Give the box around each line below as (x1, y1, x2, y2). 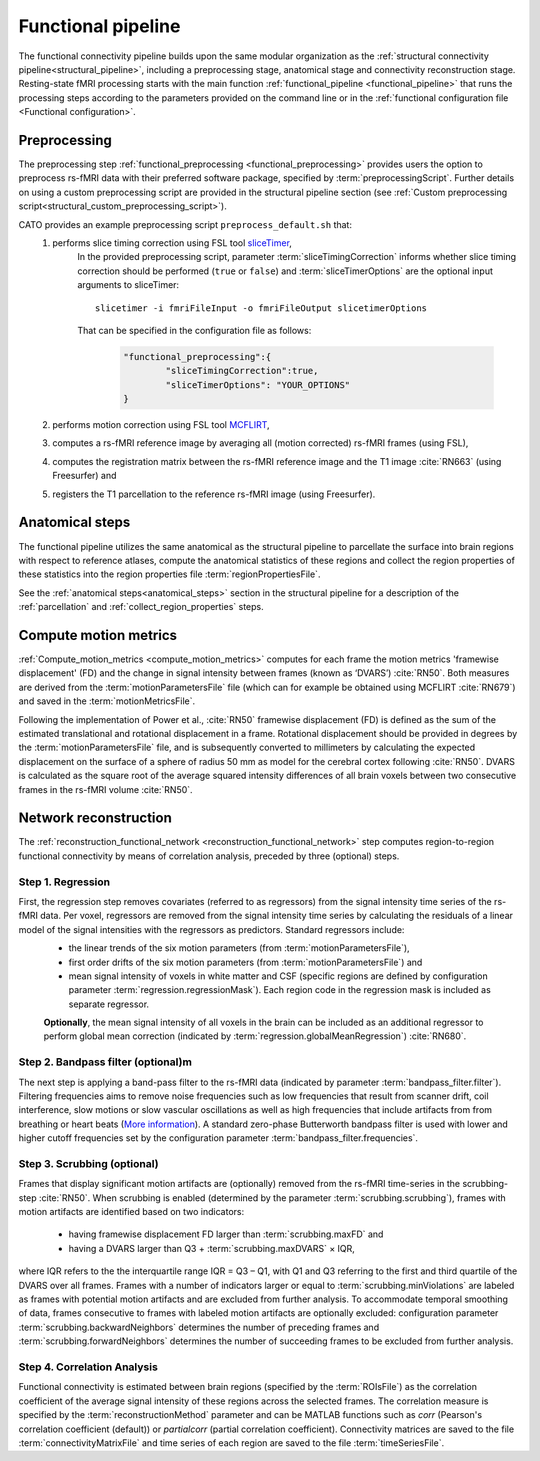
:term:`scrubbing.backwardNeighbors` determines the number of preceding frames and (18, 1321, 380, 1333)
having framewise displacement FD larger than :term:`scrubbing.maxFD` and (68, 1228, 384, 1240)
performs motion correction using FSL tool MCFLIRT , (52, 419, 270, 431)
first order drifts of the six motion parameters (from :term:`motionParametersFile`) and (68, 956, 423, 968)
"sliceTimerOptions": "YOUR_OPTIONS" (165, 379, 351, 390)
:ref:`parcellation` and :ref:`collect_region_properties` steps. (18, 601, 264, 613)
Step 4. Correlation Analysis (18, 1360, 159, 1374)
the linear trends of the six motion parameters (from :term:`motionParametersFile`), (68, 942, 410, 954)
